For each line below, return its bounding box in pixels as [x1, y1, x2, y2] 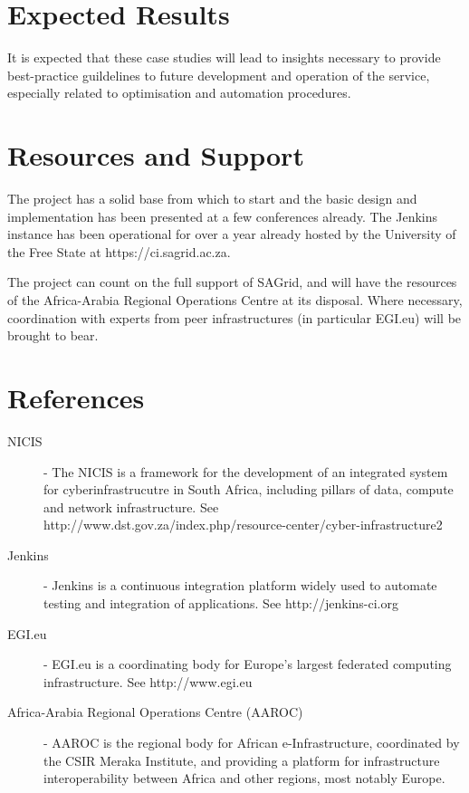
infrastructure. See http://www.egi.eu [43, 672, 253, 691]
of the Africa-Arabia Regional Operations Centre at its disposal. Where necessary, [7, 291, 463, 309]
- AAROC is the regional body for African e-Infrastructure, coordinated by [43, 733, 460, 752]
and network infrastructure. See [43, 497, 219, 516]
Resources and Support [7, 137, 304, 174]
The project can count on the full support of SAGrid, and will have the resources [7, 272, 457, 291]
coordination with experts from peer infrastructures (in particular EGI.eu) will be [7, 308, 462, 327]
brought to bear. [7, 326, 99, 345]
